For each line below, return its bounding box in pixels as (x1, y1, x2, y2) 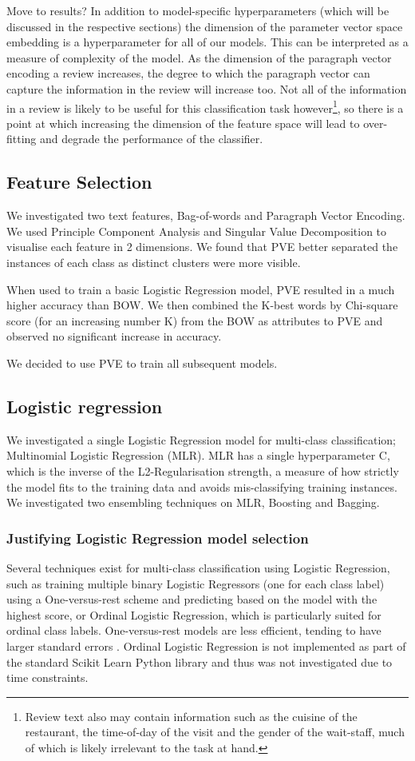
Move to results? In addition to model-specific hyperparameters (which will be (6, 2, 389, 18)
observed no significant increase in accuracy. (6, 328, 222, 345)
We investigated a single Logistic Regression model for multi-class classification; (6, 431, 396, 448)
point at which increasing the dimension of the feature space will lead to (6, 114, 360, 131)
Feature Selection (6, 169, 152, 194)
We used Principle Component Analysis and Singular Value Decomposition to (6, 222, 387, 239)
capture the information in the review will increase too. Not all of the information (6, 80, 407, 97)
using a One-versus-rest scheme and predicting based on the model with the (6, 591, 377, 608)
